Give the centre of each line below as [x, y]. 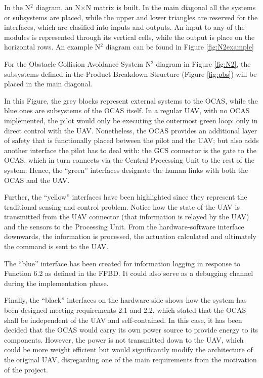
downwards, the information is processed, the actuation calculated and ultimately [130, 236]
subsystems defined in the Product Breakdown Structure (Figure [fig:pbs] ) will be [130, 74]
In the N [17, 7]
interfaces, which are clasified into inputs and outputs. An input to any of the [124, 27]
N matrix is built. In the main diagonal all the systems [171, 7]
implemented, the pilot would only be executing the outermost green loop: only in [131, 120]
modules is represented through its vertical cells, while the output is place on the [129, 37]
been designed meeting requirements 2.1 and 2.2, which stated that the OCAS [125, 310]
